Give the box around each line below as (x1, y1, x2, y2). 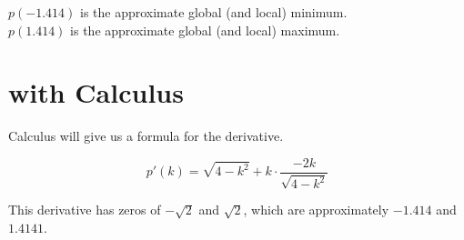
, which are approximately (243, 200, 389, 219)
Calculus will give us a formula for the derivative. (8, 126, 284, 145)
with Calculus (8, 74, 184, 111)
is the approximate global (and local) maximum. (70, 20, 340, 39)
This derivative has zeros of (8, 200, 161, 219)
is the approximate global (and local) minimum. (79, 3, 348, 21)
